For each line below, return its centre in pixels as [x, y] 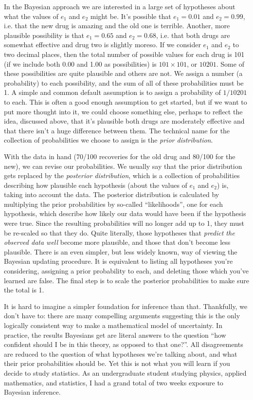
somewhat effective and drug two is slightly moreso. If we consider [102, 45]
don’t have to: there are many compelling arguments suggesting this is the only [122, 316]
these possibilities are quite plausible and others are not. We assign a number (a [123, 73]
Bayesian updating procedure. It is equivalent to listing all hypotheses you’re [118, 261]
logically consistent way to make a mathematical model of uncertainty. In [113, 325]
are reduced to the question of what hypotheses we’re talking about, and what [121, 354]
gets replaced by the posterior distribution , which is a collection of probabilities [122, 175]
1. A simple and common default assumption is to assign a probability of [112, 92]
